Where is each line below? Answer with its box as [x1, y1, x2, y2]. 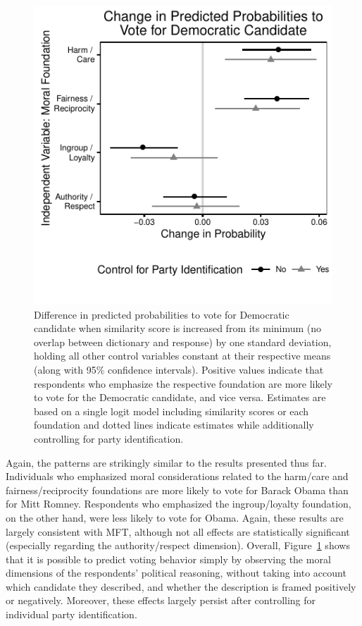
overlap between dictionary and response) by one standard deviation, [34, 334, 332, 349]
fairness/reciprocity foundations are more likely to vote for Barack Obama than [6, 482, 349, 497]
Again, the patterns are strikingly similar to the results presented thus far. [6, 455, 327, 469]
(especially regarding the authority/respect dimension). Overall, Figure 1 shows [6, 538, 350, 553]
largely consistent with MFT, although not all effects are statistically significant [6, 524, 350, 539]
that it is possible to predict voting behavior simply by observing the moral [6, 551, 331, 566]
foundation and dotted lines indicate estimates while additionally [34, 417, 314, 432]
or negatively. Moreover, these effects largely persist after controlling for [6, 593, 316, 608]
